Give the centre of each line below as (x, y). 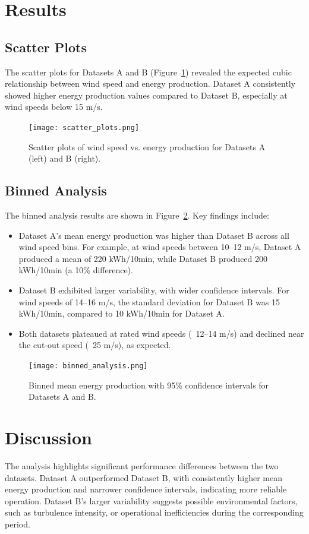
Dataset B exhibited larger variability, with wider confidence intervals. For (154, 290)
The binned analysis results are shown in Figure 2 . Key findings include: (137, 215)
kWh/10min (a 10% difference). (76, 270)
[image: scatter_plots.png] (84, 127)
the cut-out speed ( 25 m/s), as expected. (95, 345)
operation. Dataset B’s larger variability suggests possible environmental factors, (151, 500)
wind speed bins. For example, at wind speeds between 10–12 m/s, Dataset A (160, 247)
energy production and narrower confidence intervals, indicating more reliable (146, 489)
